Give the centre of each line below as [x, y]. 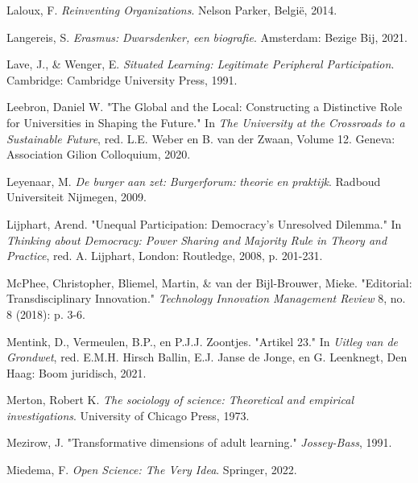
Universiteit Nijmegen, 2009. [77, 197]
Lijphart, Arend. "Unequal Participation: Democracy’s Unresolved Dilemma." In [204, 223]
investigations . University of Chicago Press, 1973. [128, 415]
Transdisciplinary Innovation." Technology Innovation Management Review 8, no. [206, 298]
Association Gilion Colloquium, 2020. [99, 154]
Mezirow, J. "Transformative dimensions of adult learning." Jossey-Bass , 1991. [199, 442]
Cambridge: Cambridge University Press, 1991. [122, 79]
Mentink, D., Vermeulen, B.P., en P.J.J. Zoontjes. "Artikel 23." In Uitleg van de [203, 341]
